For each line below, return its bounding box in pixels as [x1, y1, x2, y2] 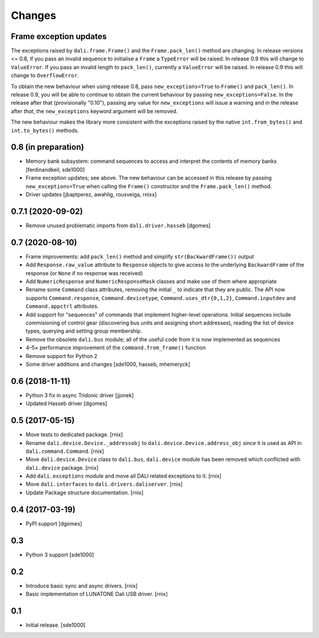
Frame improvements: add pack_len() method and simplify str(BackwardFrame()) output [25, 253, 254, 260]
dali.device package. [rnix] [25, 464, 99, 471]
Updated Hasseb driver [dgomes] [25, 400, 108, 407]
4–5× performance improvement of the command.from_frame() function [25, 344, 206, 352]
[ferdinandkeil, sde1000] [25, 166, 85, 173]
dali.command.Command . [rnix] [25, 447, 105, 455]
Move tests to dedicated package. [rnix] [25, 431, 123, 438]
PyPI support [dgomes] [25, 520, 83, 527]
